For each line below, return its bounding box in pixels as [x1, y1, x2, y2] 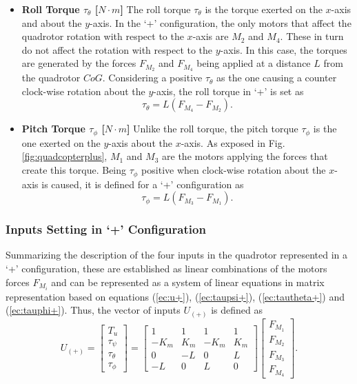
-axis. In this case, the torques [220, 42, 347, 57]
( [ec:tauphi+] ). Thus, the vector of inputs [6, 303, 181, 317]
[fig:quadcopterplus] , [21, 149, 108, 163]
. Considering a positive [102, 70, 203, 85]
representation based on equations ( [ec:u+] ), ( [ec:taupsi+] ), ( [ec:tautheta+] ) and [6, 289, 345, 303]
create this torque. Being [21, 163, 127, 177]
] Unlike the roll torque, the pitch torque [126, 121, 298, 136]
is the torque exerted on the [205, 2, 323, 16]
